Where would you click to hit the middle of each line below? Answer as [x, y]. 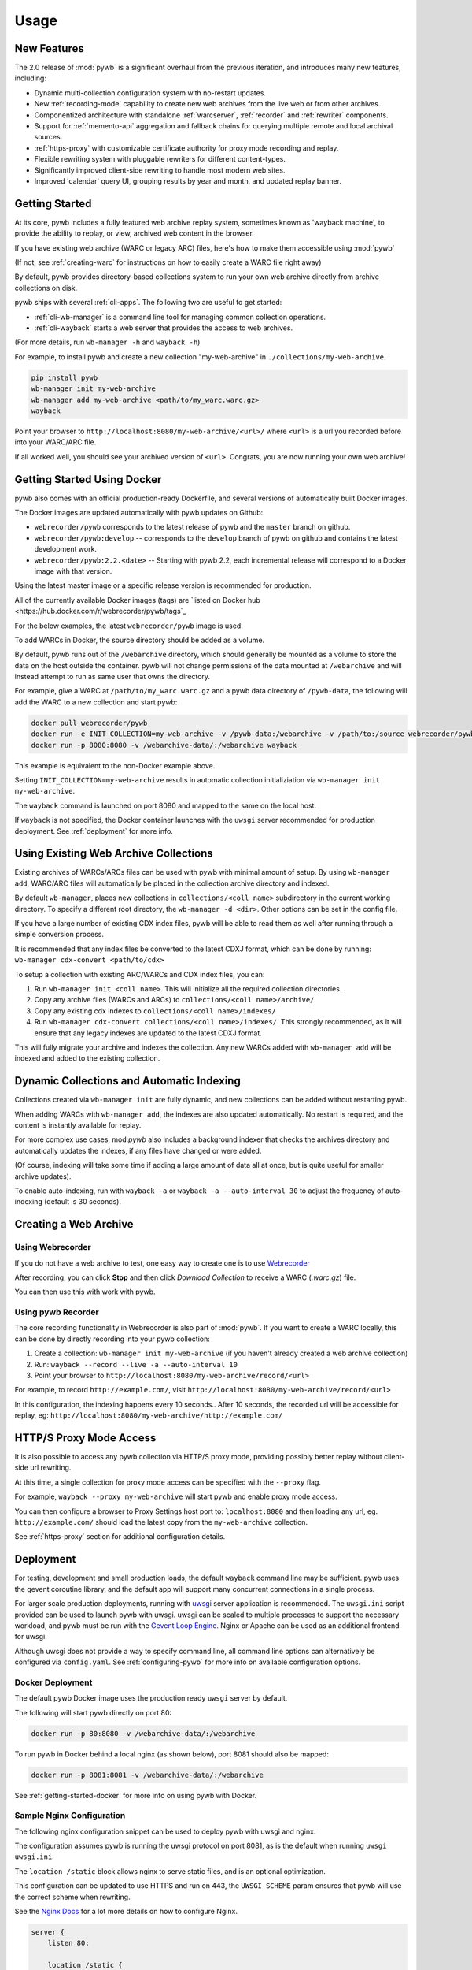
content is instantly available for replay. [78, 1125]
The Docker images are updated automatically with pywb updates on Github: [139, 513]
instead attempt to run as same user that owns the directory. [112, 677]
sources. [48, 137]
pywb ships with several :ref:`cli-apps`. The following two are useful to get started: [148, 303]
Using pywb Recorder [57, 1312]
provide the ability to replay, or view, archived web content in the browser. [135, 233]
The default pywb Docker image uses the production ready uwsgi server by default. [151, 1698]
